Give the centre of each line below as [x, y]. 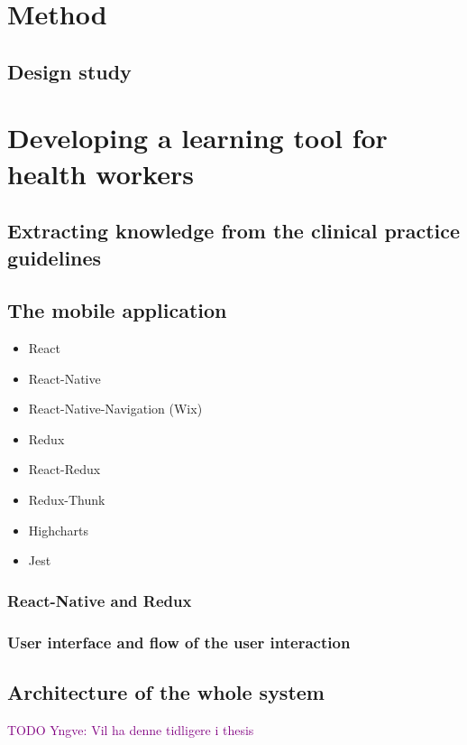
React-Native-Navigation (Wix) [115, 409]
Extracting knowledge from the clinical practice [234, 231]
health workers [101, 173]
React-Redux [64, 469]
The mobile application [117, 310]
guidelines [55, 257]
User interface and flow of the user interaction [179, 642]
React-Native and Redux [100, 600]
